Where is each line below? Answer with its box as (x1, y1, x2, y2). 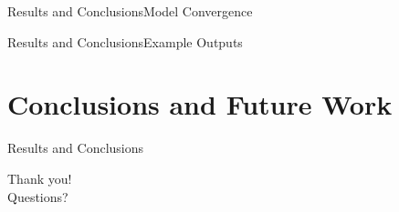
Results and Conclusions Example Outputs (7, 32, 243, 51)
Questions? (7, 187, 68, 206)
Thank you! (7, 168, 72, 187)
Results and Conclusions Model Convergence (7, 2, 253, 20)
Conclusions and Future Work (7, 86, 393, 123)
